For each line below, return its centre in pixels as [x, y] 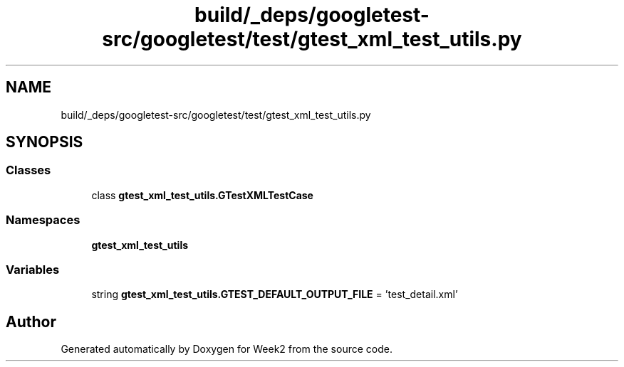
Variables [33, 269]
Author [31, 321]
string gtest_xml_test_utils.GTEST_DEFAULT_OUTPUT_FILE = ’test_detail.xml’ [275, 294]
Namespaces [43, 220]
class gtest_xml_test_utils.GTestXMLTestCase [202, 195]
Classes [28, 170]
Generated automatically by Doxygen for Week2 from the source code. [227, 349]
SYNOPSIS [45, 142]
